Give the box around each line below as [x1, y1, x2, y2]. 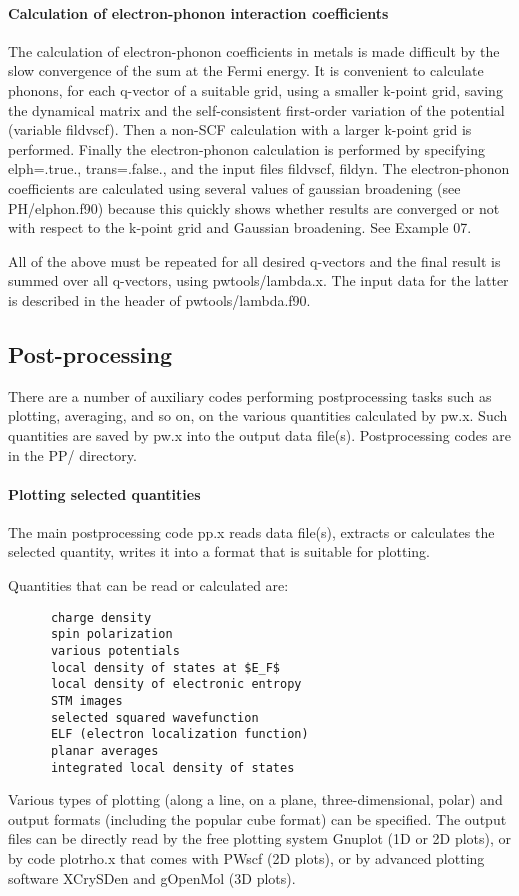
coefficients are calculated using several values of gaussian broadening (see [8, 177, 461, 198]
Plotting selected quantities [8, 483, 201, 504]
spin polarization [50, 627, 173, 642]
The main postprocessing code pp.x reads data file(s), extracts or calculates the [8, 521, 495, 542]
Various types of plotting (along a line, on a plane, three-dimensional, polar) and [8, 789, 503, 810]
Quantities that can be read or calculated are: [8, 575, 289, 596]
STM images [50, 693, 123, 708]
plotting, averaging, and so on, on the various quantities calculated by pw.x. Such [8, 405, 508, 426]
